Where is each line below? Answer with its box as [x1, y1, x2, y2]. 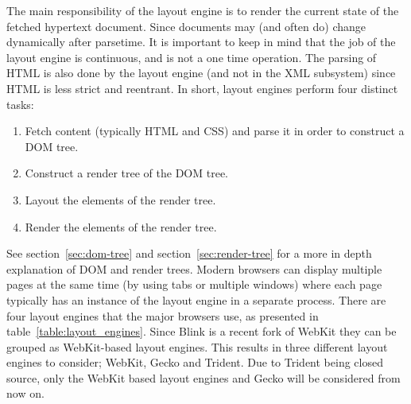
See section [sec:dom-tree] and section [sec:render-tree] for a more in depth [6, 245, 372, 262]
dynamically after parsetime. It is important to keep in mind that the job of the [6, 33, 396, 50]
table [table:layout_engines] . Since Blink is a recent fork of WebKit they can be [6, 323, 397, 340]
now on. [6, 385, 45, 402]
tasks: [6, 95, 34, 112]
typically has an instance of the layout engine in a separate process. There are [6, 291, 386, 308]
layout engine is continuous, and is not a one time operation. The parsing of [6, 49, 377, 65]
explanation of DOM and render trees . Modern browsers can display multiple [6, 260, 382, 277]
